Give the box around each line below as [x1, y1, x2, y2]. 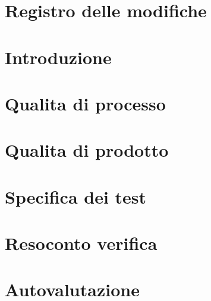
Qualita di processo [5, 91, 166, 115]
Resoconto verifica [5, 231, 158, 255]
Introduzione [5, 45, 112, 69]
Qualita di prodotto [5, 138, 169, 162]
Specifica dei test [5, 184, 147, 208]
